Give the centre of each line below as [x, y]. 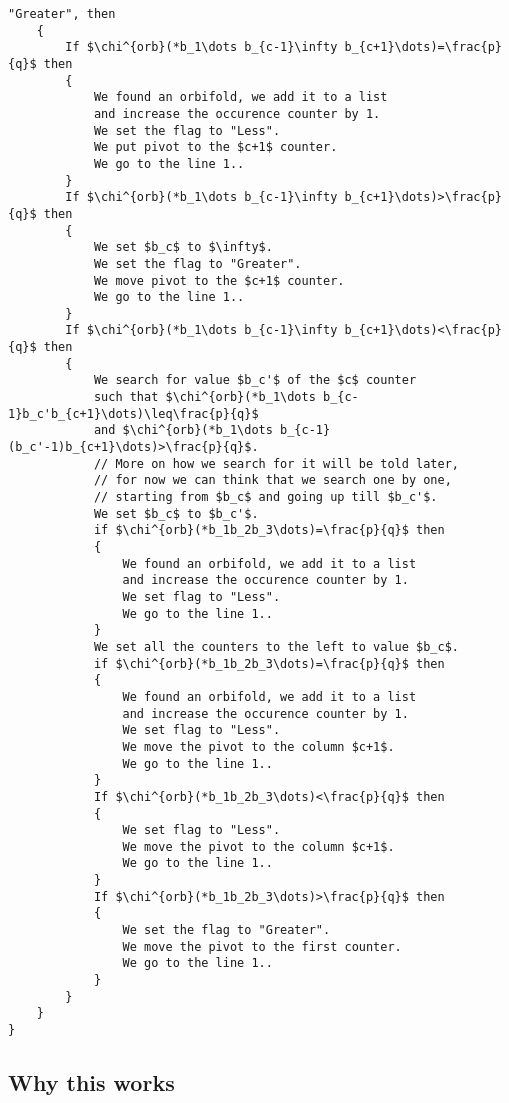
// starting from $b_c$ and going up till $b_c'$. [265, 497]
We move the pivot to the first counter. [262, 946]
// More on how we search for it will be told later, [276, 463]
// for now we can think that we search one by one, [272, 480]
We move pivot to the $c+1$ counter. [219, 280]
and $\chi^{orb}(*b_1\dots [183, 430]
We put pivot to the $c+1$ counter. [215, 147]
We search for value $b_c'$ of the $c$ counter [255, 380]
